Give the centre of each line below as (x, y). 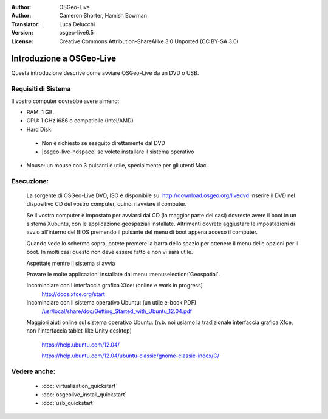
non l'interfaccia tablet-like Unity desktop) (79, 331)
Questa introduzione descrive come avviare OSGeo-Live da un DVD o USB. (105, 73)
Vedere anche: (33, 371)
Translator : (26, 24)
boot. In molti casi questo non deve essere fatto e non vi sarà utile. (110, 252)
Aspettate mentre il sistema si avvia (71, 263)
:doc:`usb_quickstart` (68, 403)
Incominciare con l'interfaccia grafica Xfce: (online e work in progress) (115, 286)
